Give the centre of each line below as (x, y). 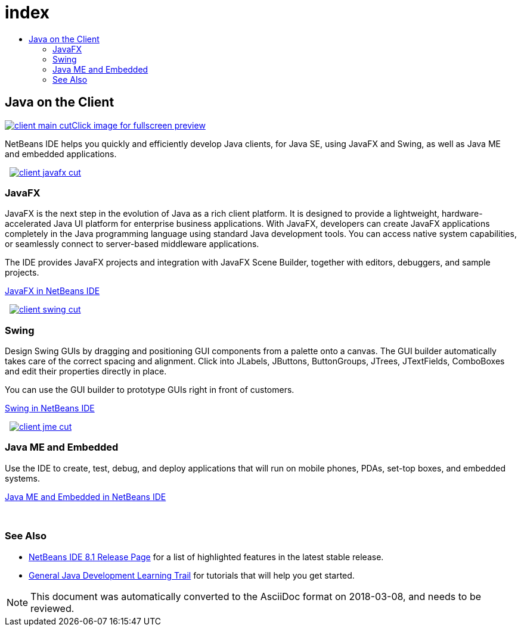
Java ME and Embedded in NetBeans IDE (86, 496)
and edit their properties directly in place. (86, 371)
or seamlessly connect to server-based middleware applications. (132, 244)
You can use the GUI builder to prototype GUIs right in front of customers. (150, 390)
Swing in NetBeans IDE (50, 408)
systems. (22, 478)
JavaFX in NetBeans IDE (52, 291)
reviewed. (52, 608)
